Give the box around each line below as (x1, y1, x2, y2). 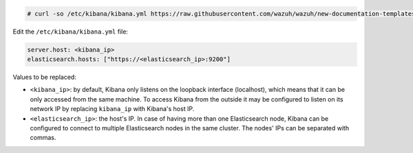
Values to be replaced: (12, 73, 77, 81)
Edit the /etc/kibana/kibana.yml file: (12, 27, 129, 36)
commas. (30, 134, 56, 142)
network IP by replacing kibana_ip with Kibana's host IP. (30, 105, 195, 113)
